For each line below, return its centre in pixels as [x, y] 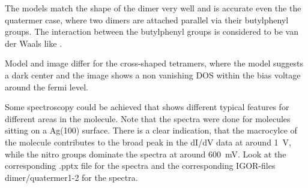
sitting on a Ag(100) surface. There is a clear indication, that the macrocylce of [151, 130]
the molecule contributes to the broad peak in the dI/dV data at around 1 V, [148, 142]
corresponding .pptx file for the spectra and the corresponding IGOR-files [140, 166]
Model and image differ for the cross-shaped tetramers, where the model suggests [154, 63]
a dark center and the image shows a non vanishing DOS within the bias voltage [153, 75]
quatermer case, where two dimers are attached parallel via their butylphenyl [147, 19]
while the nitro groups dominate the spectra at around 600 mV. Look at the [146, 154]
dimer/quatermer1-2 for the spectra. [71, 177]
